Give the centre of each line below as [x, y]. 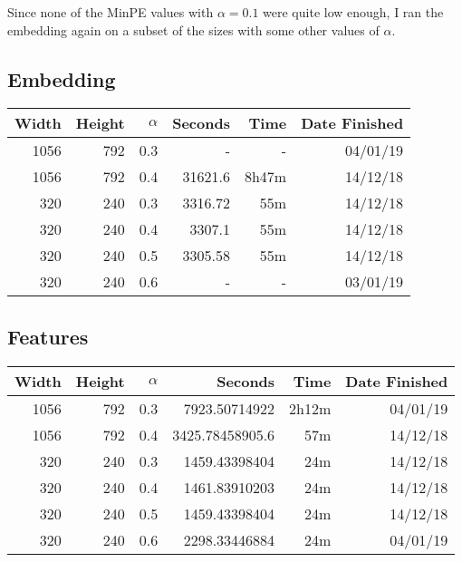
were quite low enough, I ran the [353, 12]
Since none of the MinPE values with [111, 12]
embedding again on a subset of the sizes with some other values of [193, 29]
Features [48, 336]
